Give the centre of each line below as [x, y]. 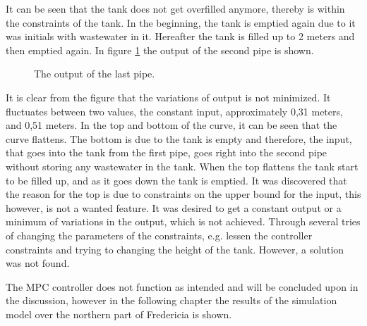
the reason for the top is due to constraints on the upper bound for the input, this [183, 194]
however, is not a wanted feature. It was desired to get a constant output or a [174, 207]
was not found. [38, 263]
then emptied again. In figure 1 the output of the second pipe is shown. [160, 50]
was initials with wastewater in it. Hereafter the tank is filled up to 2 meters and [180, 36]
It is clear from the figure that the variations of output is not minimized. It [168, 97]
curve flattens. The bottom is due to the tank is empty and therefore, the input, [179, 138]
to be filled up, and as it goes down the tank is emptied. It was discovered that [176, 180]
